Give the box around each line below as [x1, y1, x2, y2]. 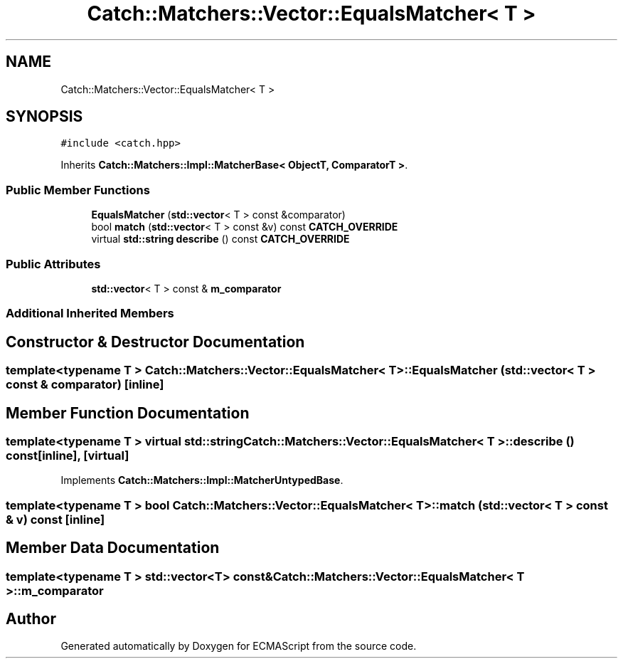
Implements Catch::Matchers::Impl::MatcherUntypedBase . [60, 474, 344, 487]
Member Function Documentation [6, 404, 250, 422]
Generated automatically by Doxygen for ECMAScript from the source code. [60, 640, 417, 653]
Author [6, 610, 56, 628]
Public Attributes [6, 256, 101, 271]
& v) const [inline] [6, 512, 105, 527]
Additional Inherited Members [6, 306, 174, 321]
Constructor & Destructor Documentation [6, 332, 305, 351]
